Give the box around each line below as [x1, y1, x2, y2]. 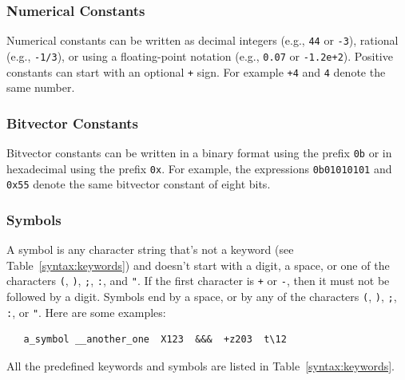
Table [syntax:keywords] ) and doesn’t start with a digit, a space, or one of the [6, 256, 390, 273]
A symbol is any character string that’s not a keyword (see [6, 241, 294, 258]
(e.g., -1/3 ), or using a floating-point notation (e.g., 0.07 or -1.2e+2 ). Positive [6, 47, 393, 64]
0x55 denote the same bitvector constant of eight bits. [6, 176, 271, 192]
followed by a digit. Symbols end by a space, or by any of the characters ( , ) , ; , [6, 288, 397, 305]
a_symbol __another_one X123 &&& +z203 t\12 [23, 334, 287, 346]
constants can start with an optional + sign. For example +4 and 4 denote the [6, 63, 386, 80]
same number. [6, 79, 75, 96]
